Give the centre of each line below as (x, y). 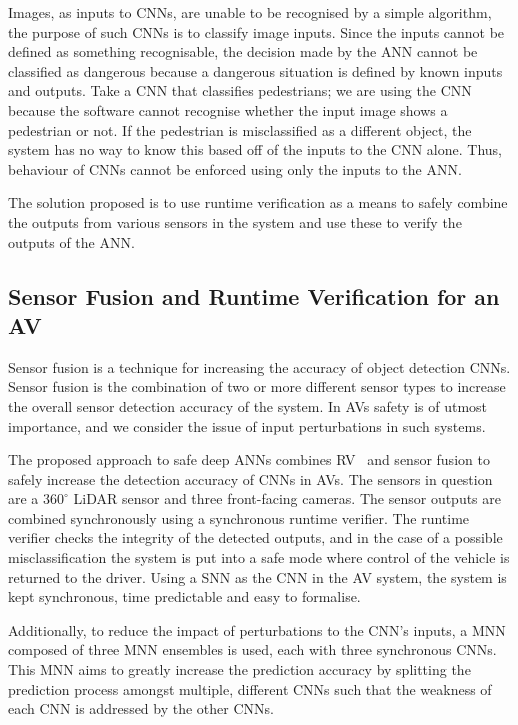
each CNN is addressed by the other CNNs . (141, 708)
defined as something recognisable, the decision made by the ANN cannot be (243, 51)
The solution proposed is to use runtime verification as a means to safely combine (258, 202)
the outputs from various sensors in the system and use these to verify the (235, 221)
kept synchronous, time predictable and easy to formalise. (184, 596)
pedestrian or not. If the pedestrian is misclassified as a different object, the (240, 129)
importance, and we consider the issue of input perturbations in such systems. (247, 425)
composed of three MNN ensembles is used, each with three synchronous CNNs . (252, 649)
